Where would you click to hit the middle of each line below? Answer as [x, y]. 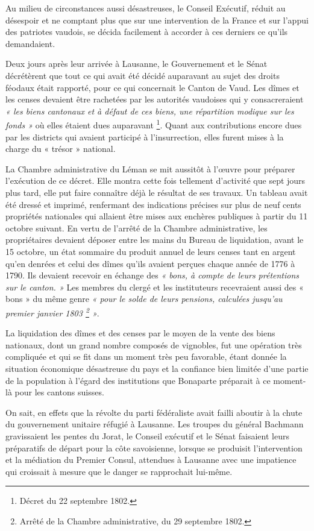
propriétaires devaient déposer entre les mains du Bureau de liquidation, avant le [155, 240]
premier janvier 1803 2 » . [52, 312]
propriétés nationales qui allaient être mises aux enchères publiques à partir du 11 [157, 216]
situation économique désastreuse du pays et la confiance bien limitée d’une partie [157, 368]
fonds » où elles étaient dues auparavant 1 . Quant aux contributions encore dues [154, 124]
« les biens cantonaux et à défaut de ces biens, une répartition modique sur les [150, 111]
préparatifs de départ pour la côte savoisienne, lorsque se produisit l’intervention [154, 448]
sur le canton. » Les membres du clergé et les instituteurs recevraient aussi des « [155, 287]
